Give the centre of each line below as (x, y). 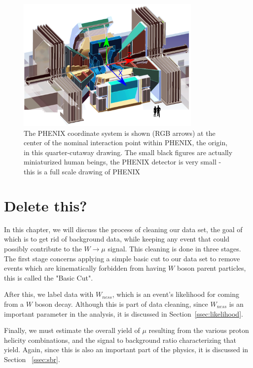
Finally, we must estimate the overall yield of (72, 330)
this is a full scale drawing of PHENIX (82, 172)
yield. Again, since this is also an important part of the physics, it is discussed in (126, 349)
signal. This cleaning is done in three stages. (174, 248)
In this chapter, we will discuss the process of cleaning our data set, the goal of (123, 229)
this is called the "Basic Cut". (49, 277)
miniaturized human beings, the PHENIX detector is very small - (123, 162)
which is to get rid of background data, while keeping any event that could (117, 239)
